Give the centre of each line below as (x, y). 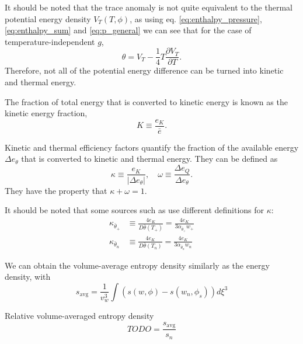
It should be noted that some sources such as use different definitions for (135, 210)
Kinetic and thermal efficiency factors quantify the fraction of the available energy (152, 147)
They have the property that (56, 190)
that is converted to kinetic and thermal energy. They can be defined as (149, 159)
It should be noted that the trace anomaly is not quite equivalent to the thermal (149, 7)
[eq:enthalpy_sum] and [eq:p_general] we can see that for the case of (128, 30)
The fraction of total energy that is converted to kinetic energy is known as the (146, 101)
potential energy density (48, 18)
